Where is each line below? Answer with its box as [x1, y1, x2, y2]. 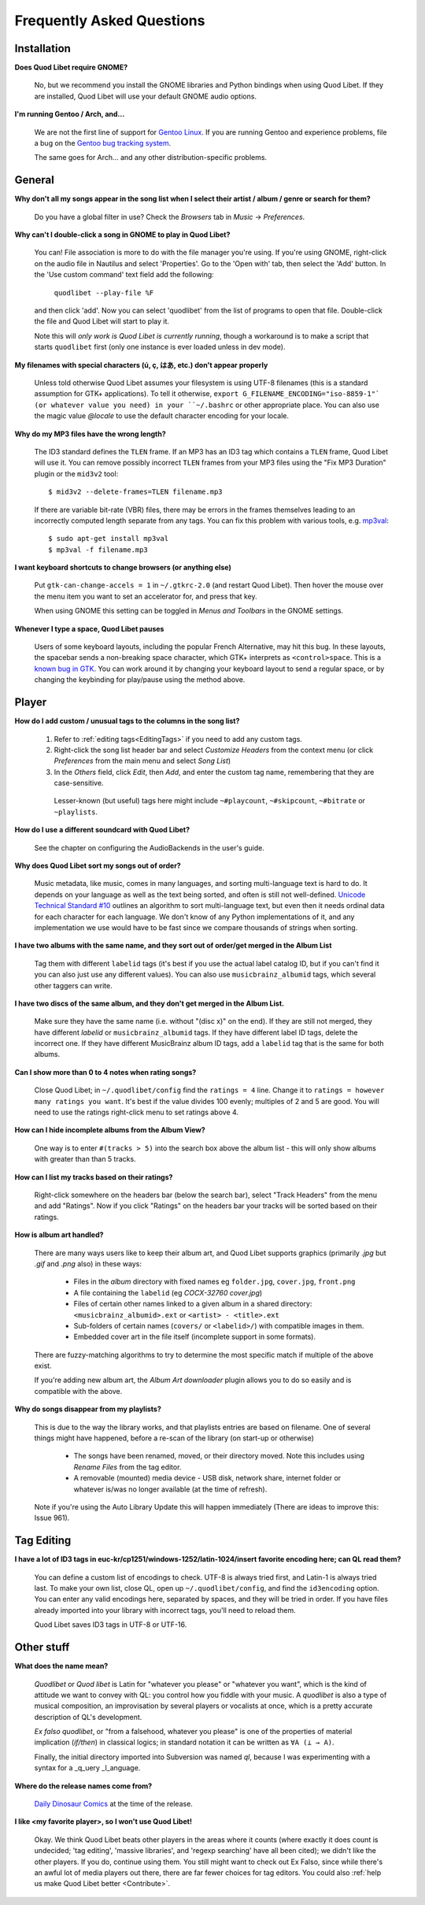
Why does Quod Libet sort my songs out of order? [14, 861, 181, 870]
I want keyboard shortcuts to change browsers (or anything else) [14, 563, 231, 573]
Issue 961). [34, 1513, 70, 1523]
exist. [34, 1361, 52, 1370]
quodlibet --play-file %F [54, 288, 154, 297]
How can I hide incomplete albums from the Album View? [14, 1125, 206, 1135]
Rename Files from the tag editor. [73, 1462, 182, 1472]
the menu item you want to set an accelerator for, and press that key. [34, 591, 257, 601]
